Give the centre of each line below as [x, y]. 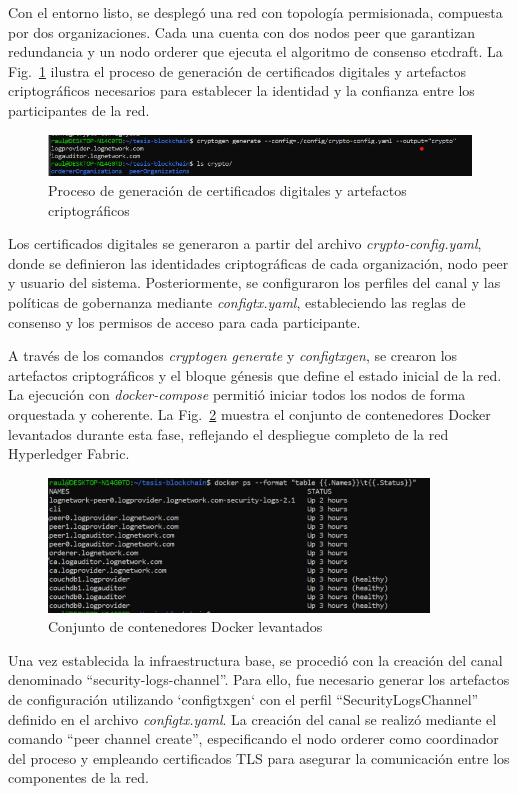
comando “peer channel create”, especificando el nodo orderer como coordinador [253, 738]
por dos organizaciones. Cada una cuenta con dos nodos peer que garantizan [242, 31]
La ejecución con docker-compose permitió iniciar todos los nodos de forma [237, 394]
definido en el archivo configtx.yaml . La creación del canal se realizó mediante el [252, 718]
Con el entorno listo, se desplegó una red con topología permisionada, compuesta [255, 12]
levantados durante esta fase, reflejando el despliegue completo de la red [228, 433]
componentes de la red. [78, 777]
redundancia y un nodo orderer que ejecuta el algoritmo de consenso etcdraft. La [255, 51]
